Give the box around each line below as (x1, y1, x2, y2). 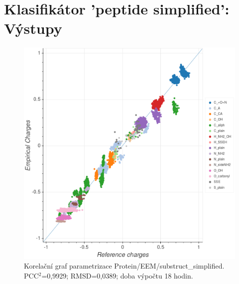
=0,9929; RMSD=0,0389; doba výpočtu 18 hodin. (41, 270, 193, 281)
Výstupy (4, 18, 62, 38)
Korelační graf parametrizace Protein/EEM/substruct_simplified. (24, 261, 225, 271)
